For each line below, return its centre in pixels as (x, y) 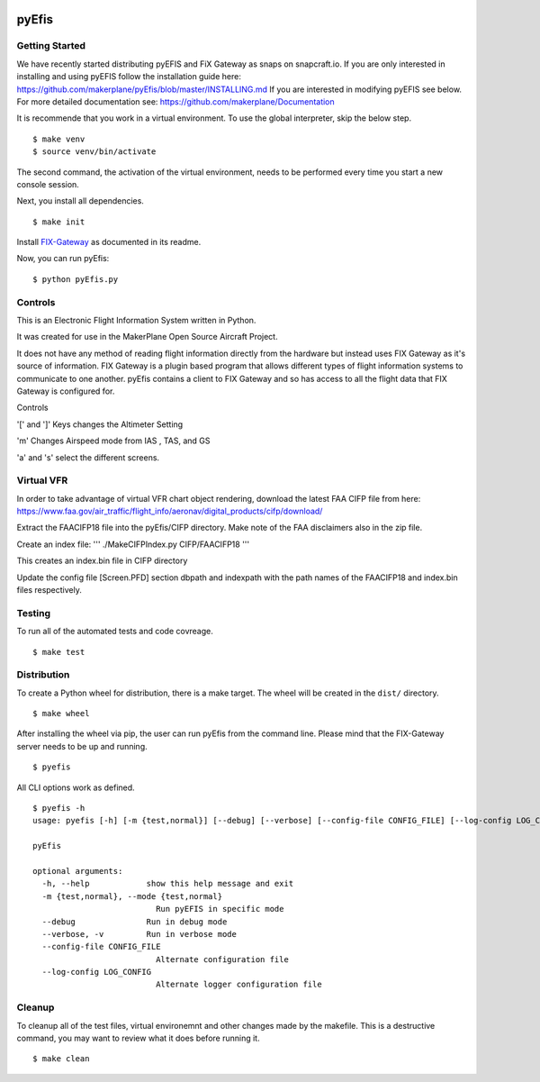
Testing (34, 613)
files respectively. (49, 589)
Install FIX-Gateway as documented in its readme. (109, 242)
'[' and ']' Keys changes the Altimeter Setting (100, 424)
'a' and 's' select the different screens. (88, 457)
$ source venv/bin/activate (94, 152)
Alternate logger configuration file (239, 985)
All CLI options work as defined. (76, 787)
